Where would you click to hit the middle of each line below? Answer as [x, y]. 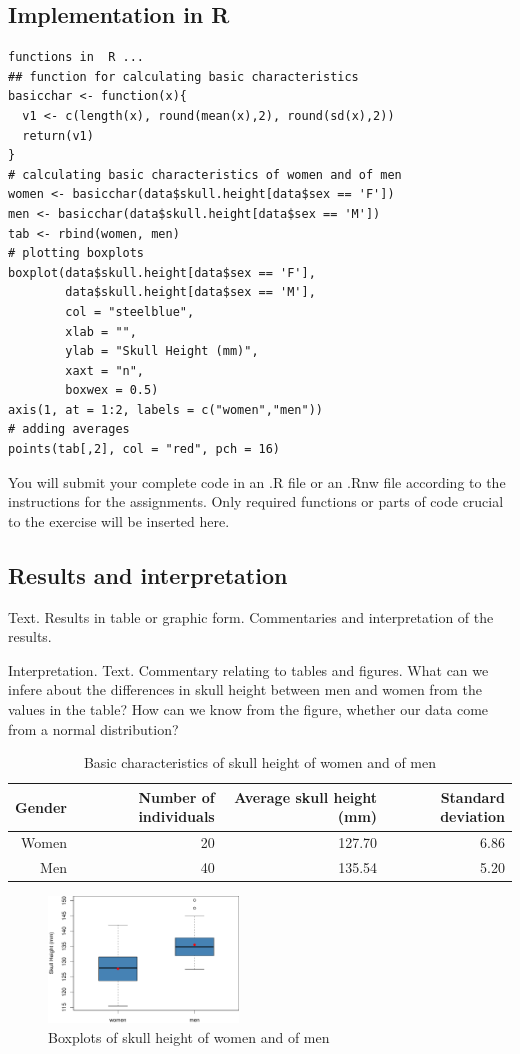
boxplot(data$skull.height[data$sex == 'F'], [162, 272]
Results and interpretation [148, 574]
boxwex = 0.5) [112, 390]
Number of [176, 796]
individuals [176, 816]
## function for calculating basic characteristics [183, 76]
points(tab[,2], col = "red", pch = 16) [144, 449]
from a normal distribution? [93, 728]
